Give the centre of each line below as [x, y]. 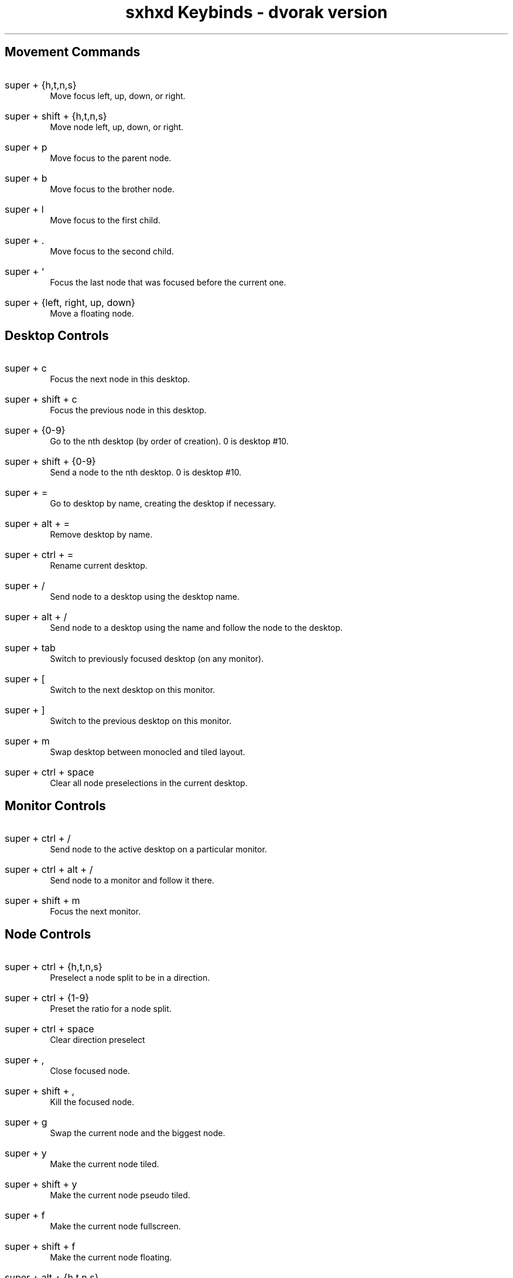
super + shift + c [41, 400]
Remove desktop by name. [101, 535]
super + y [26, 1153]
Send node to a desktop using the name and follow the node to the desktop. [196, 628]
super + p [26, 147]
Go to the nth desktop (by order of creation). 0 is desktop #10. [169, 441]
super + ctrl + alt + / [49, 870]
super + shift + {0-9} [50, 462]
